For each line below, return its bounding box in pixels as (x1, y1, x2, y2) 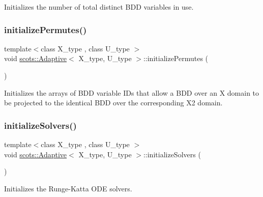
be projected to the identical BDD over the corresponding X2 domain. (4, 97, 223, 108)
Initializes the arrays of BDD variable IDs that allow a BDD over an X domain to (4, 87, 259, 98)
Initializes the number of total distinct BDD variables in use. (4, 2, 194, 12)
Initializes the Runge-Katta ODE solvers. (4, 183, 132, 193)
